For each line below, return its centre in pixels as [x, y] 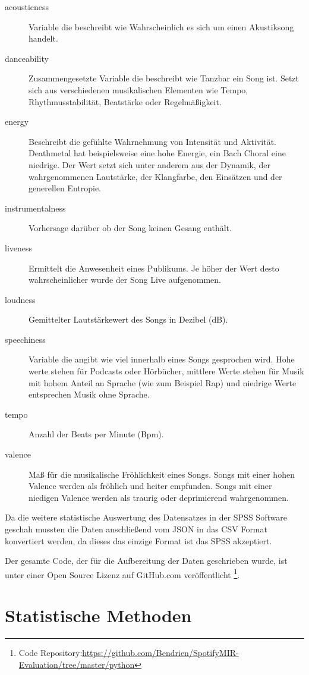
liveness [19, 247]
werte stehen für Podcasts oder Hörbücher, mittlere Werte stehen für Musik [166, 371]
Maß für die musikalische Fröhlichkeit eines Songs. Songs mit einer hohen [162, 474]
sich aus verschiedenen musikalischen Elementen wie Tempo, [138, 89]
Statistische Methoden [98, 615]
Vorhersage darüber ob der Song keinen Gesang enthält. [130, 228]
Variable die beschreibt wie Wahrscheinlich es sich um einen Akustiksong [161, 26]
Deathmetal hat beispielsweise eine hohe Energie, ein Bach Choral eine [157, 153]
